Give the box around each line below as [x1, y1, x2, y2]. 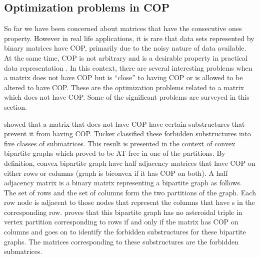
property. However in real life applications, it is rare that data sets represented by [4, 33, 254, 43]
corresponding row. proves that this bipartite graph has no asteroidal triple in [4, 206, 242, 217]
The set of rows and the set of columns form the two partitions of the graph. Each [4, 187, 256, 197]
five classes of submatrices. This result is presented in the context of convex [4, 138, 235, 148]
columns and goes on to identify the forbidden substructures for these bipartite [4, 226, 246, 237]
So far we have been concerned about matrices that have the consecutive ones [4, 23, 242, 34]
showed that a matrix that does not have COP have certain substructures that [4, 118, 245, 129]
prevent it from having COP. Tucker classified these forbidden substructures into [4, 128, 251, 139]
